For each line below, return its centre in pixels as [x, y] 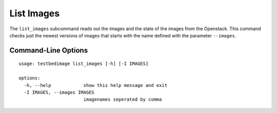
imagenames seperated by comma [123, 99]
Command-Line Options [49, 50]
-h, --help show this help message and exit [96, 85]
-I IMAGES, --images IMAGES [59, 92]
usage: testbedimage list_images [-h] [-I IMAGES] [84, 64]
